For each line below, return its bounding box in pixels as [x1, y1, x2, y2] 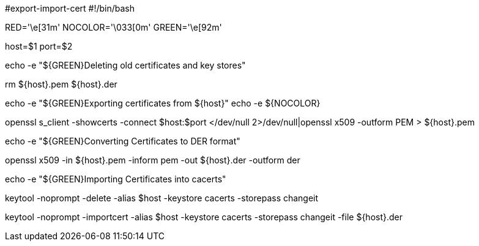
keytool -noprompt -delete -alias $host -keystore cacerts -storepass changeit [5, 193, 319, 203]
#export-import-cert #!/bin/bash [5, 3, 135, 13]
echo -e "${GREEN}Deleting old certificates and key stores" [5, 60, 246, 70]
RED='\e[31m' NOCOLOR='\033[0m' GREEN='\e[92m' [5, 22, 222, 32]
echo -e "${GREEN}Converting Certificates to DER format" [5, 136, 240, 146]
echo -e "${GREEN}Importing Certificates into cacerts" [5, 174, 226, 184]
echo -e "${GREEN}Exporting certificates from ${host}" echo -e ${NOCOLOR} [5, 98, 321, 108]
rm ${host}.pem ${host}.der [5, 79, 117, 89]
